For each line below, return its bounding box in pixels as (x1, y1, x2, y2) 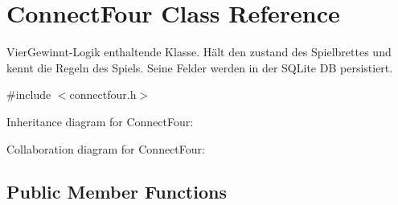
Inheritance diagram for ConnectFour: (6, 113, 194, 129)
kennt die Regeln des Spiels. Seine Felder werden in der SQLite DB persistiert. (6, 59, 393, 76)
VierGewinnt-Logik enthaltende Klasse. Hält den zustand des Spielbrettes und (6, 43, 392, 60)
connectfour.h (69, 86, 137, 103)
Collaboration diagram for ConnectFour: (6, 140, 205, 157)
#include (6, 86, 51, 103)
